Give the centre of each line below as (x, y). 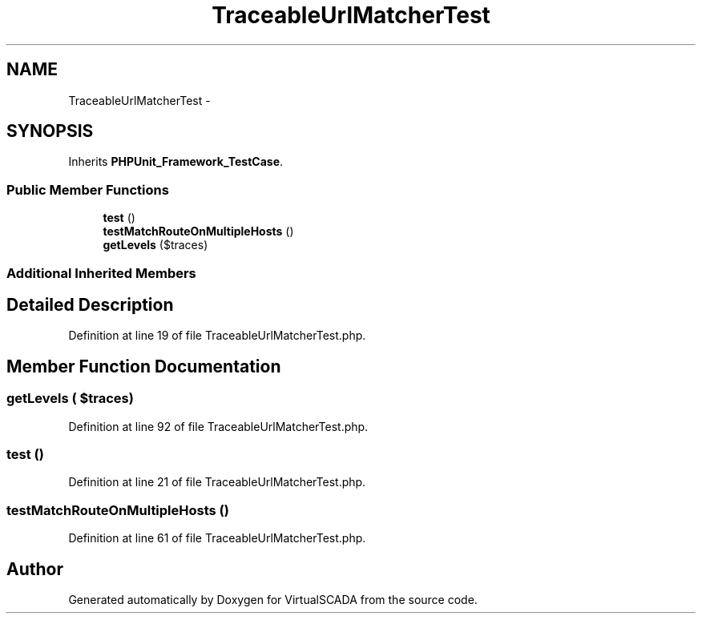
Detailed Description (90, 304)
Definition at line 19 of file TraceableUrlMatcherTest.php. (217, 336)
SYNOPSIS (50, 131)
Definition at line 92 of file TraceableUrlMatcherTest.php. (218, 426)
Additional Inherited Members (101, 273)
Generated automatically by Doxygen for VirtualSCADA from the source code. (273, 599)
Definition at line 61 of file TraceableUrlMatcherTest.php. (217, 538)
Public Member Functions (88, 189)
